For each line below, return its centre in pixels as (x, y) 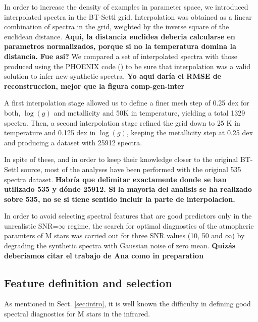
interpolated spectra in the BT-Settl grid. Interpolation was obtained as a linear (128, 16)
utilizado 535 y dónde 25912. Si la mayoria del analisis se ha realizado (128, 189)
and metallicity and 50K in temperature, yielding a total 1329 (149, 112)
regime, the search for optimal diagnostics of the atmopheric (161, 225)
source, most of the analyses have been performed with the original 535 (131, 169)
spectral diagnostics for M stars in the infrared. (77, 314)
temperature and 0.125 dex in (50, 132)
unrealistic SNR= (31, 225)
